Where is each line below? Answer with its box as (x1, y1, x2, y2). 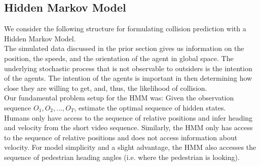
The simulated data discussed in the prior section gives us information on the (4, 43, 244, 53)
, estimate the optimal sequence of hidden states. (74, 102, 226, 113)
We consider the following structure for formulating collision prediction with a (4, 23, 246, 34)
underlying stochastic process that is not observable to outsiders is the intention (4, 63, 252, 73)
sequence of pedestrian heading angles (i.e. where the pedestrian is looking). (4, 151, 240, 162)
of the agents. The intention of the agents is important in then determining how (4, 73, 252, 83)
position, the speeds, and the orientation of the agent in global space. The (4, 52, 234, 63)
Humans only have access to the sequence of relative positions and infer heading (4, 112, 253, 123)
